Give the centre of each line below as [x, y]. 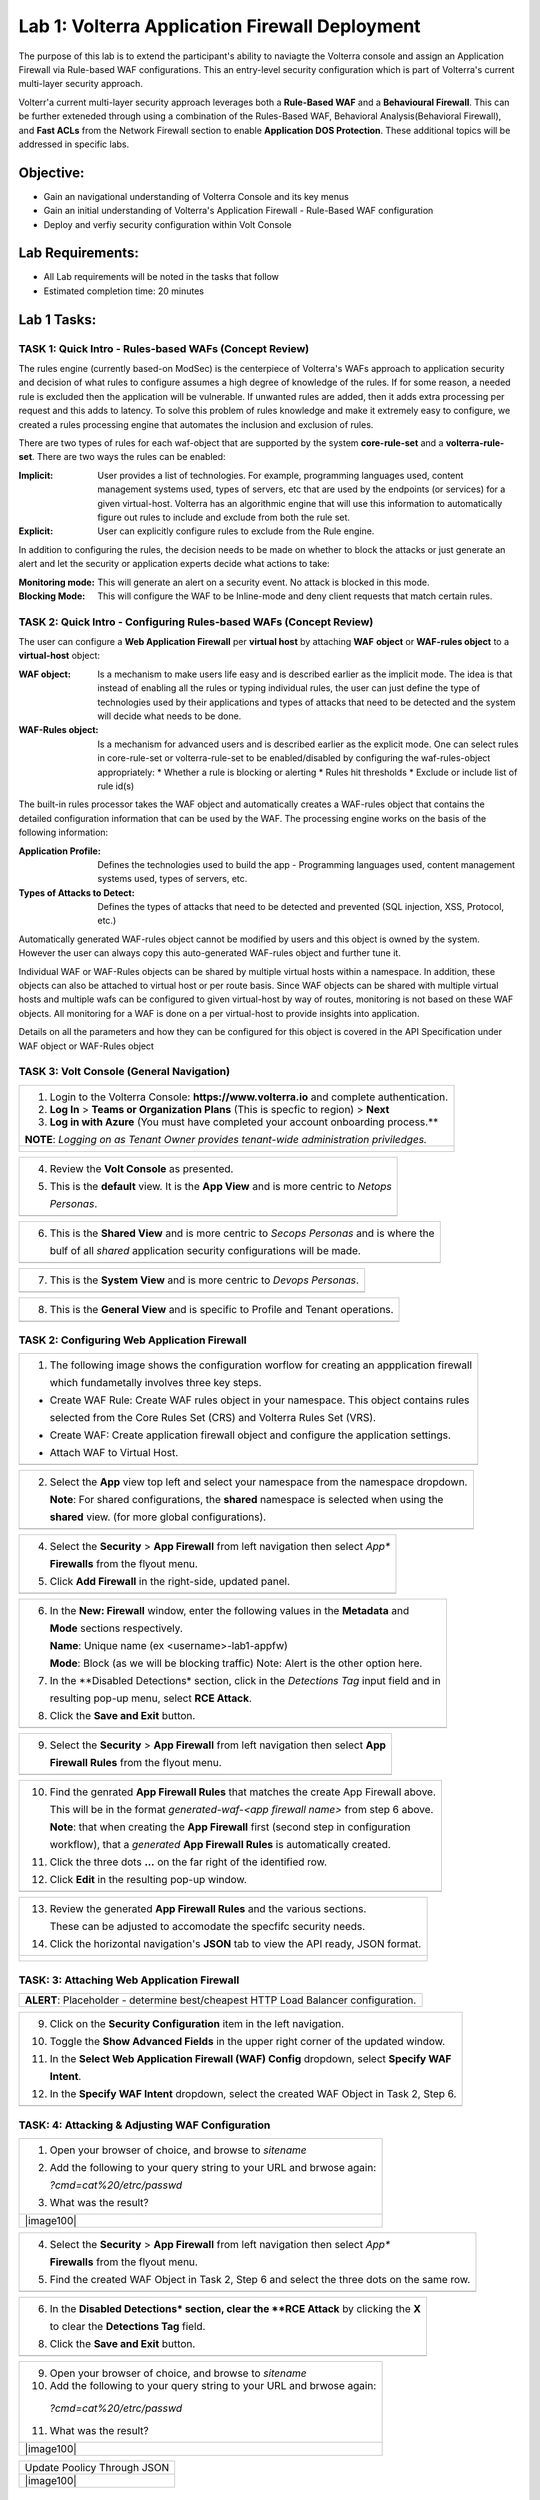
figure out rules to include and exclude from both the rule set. [223, 517]
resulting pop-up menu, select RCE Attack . [150, 1698]
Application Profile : [60, 851]
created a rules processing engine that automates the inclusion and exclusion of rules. [196, 424]
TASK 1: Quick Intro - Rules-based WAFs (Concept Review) [164, 348]
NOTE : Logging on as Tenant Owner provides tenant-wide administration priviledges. [225, 1139]
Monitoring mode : [56, 582]
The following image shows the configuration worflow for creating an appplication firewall [260, 1365]
